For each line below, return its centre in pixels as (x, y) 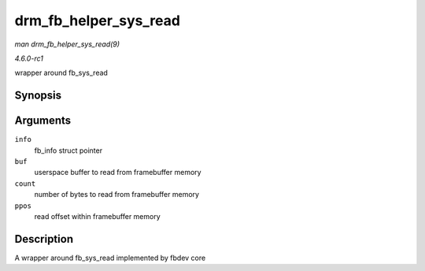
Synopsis (38, 96)
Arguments (43, 121)
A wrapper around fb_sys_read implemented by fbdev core (110, 258)
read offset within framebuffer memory (97, 216)
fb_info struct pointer (68, 150)
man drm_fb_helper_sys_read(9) (67, 44)
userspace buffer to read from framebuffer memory (118, 173)
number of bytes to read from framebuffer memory (117, 195)
